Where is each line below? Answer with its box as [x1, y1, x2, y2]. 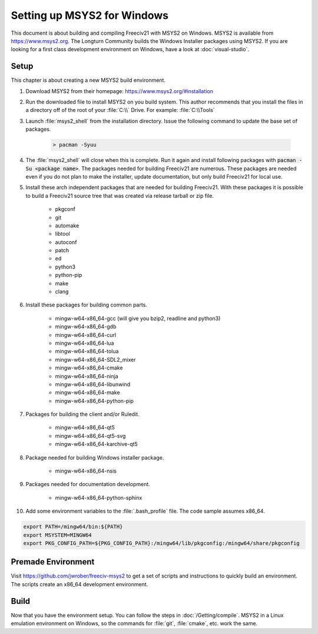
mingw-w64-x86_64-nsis [55, 467, 117, 474]
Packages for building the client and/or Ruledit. [25, 411, 140, 418]
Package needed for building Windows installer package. [25, 454, 164, 461]
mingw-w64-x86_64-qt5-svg [55, 432, 126, 439]
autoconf [55, 239, 77, 246]
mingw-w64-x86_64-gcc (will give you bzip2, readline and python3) [55, 315, 221, 322]
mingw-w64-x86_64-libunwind [55, 381, 131, 388]
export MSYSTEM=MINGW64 [23, 531, 92, 539]
